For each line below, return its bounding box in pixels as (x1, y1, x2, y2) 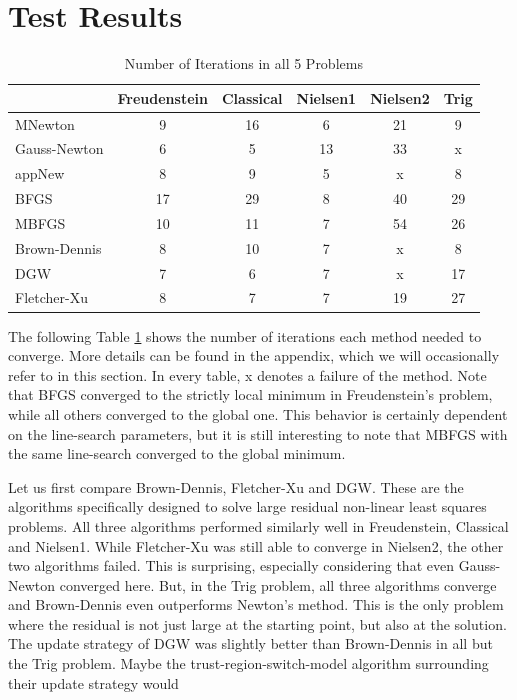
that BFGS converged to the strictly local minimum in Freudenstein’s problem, (8, 384, 493, 405)
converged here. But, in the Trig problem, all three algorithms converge (59, 574, 497, 595)
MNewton (15, 113, 75, 134)
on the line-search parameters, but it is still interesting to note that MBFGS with (8, 423, 508, 444)
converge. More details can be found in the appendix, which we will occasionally (8, 345, 500, 366)
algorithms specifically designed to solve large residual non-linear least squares (8, 496, 487, 517)
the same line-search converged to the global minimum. (8, 443, 346, 464)
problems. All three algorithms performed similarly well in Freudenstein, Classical (8, 515, 509, 536)
